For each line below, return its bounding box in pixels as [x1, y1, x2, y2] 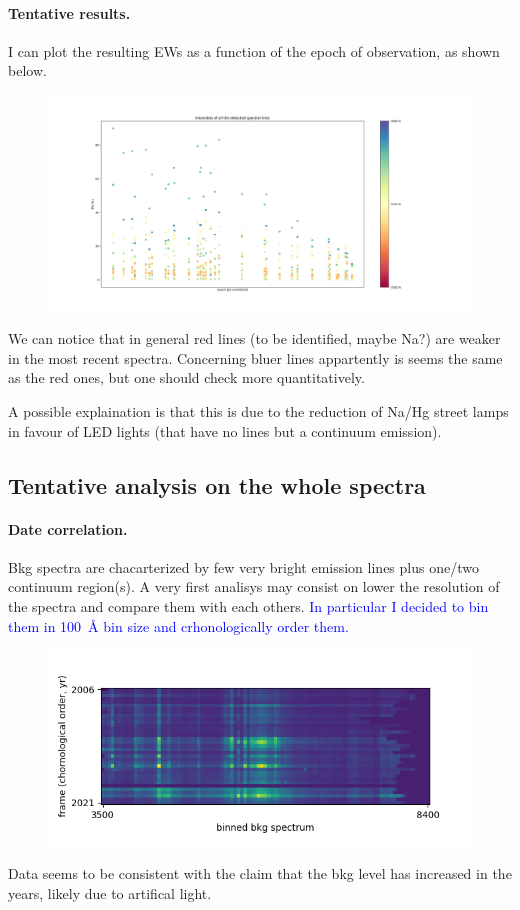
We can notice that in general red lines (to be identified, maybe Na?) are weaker [8, 328, 501, 349]
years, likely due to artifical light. [8, 882, 212, 903]
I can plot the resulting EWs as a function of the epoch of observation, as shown [8, 40, 500, 61]
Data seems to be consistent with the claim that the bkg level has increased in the [8, 863, 512, 884]
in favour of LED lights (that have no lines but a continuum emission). [8, 420, 442, 441]
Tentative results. [8, 2, 131, 23]
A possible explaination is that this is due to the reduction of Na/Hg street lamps [8, 401, 509, 422]
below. [8, 60, 47, 81]
